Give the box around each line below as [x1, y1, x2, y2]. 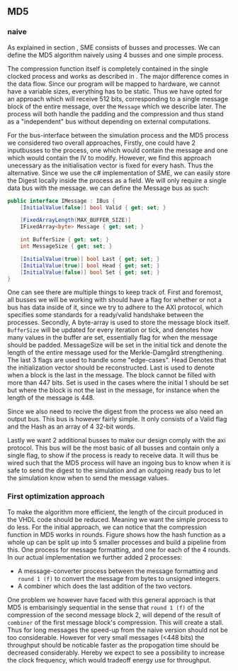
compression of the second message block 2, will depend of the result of [7, 610, 221, 619]
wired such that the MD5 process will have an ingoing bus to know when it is [7, 459, 231, 467]
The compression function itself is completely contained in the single [7, 64, 209, 73]
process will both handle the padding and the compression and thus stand [7, 109, 225, 118]
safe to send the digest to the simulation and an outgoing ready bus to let [7, 466, 221, 475]
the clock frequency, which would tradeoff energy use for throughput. [7, 655, 211, 664]
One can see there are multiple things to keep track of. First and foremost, [7, 288, 223, 296]
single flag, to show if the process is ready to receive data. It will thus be [7, 451, 219, 460]
